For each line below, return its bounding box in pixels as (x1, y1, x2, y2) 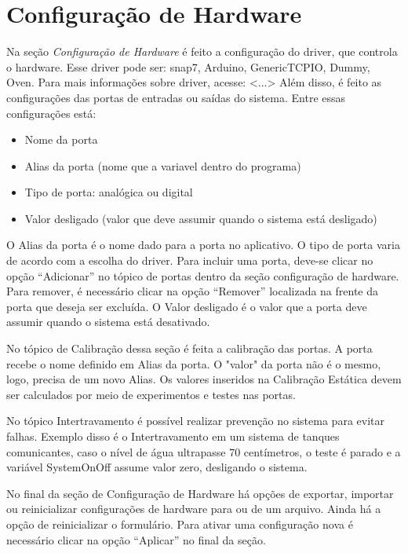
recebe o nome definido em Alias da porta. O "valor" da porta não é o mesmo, (6, 355, 381, 372)
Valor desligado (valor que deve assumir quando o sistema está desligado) (24, 210, 377, 226)
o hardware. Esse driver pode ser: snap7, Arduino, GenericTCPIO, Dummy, (6, 58, 370, 75)
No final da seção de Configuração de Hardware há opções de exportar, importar (6, 485, 394, 501)
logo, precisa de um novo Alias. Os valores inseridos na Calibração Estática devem (6, 371, 402, 387)
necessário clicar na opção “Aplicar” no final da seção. (6, 531, 266, 548)
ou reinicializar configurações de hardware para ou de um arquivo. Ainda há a (6, 500, 381, 517)
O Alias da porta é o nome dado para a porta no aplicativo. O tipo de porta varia (6, 236, 400, 253)
